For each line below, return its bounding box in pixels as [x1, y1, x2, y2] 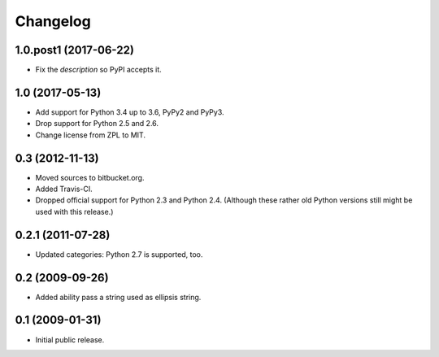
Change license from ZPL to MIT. [35, 130, 146, 140]
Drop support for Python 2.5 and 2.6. [35, 119, 159, 128]
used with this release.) [35, 207, 114, 216]
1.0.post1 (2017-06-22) [15, 43, 134, 57]
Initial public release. [35, 334, 105, 345]
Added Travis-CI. [35, 184, 93, 194]
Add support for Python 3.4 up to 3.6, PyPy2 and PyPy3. [35, 107, 224, 117]
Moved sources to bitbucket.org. [35, 172, 145, 182]
